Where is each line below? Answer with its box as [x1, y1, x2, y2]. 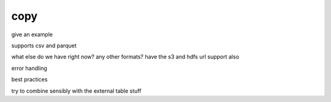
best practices [11, 76, 48, 83]
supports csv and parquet [11, 42, 77, 49]
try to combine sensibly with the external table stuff [11, 87, 142, 95]
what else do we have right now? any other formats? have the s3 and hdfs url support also [11, 53, 239, 61]
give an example [11, 31, 53, 38]
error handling [11, 65, 47, 72]
